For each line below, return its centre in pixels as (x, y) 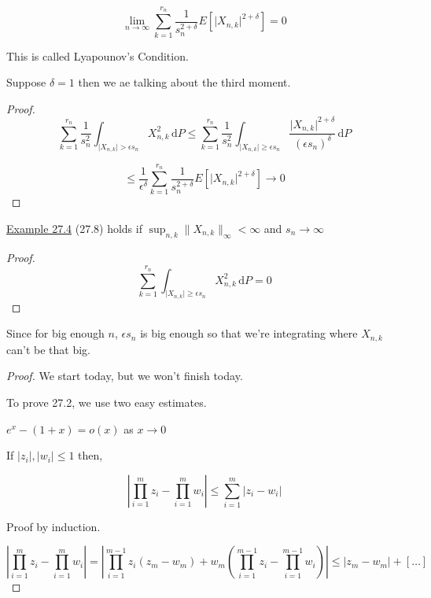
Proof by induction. (53, 526)
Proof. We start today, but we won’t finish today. (125, 376)
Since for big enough (55, 333)
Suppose (26, 82)
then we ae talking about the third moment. (184, 82)
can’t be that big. (48, 349)
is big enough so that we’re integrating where (249, 333)
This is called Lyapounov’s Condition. (98, 55)
